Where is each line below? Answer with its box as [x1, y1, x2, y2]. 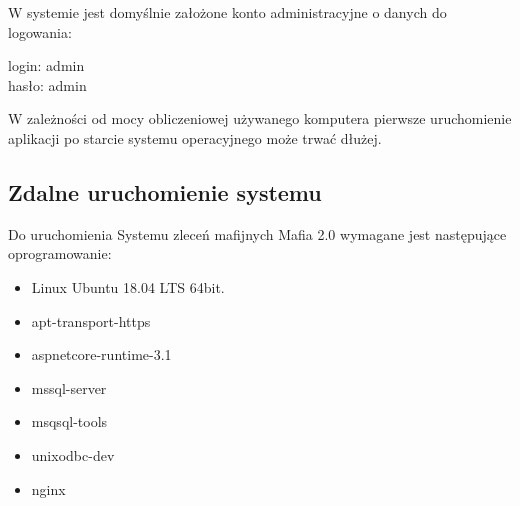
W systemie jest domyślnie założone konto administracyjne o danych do [8, 2, 447, 22]
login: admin [8, 55, 85, 76]
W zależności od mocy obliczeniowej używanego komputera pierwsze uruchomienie [8, 108, 512, 129]
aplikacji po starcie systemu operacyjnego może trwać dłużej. [8, 127, 382, 148]
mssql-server [31, 377, 107, 398]
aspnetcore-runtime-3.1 [31, 344, 172, 365]
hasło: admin [8, 74, 87, 95]
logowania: [8, 21, 72, 42]
